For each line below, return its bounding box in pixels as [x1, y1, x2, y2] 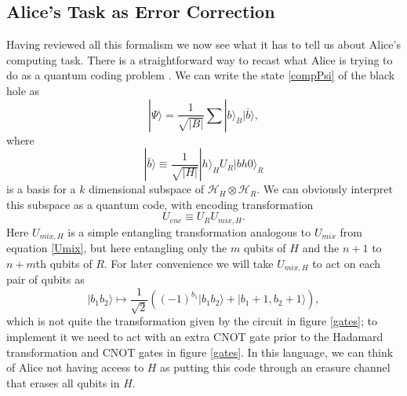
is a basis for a [6, 181, 76, 197]
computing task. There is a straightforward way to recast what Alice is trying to [6, 51, 393, 68]
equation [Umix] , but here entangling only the [6, 240, 227, 256]
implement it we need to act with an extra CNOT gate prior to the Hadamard [6, 328, 383, 344]
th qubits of [35, 255, 93, 271]
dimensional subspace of [89, 181, 205, 197]
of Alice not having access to [6, 359, 144, 376]
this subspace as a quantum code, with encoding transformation [6, 196, 314, 212]
